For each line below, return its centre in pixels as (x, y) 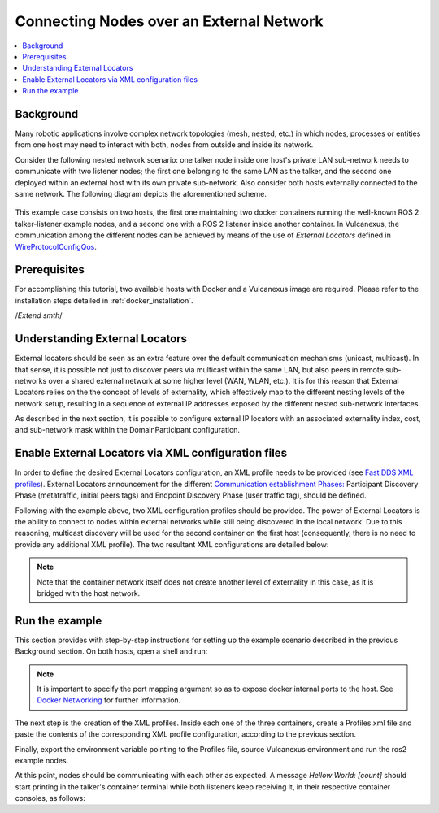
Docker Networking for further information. (109, 700)
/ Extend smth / (39, 315)
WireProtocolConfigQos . (56, 246)
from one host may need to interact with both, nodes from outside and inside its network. (164, 145)
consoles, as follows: (50, 798)
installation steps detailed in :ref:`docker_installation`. (104, 300)
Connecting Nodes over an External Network (169, 21)
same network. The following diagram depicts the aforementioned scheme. (141, 193)
